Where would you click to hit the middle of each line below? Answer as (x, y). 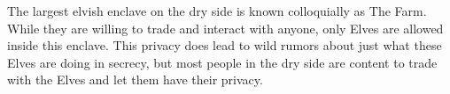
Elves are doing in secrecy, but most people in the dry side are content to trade (222, 62)
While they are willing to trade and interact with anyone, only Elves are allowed (225, 28)
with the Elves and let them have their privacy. (135, 80)
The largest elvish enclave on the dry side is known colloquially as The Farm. (217, 11)
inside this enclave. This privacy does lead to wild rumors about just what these (225, 45)
